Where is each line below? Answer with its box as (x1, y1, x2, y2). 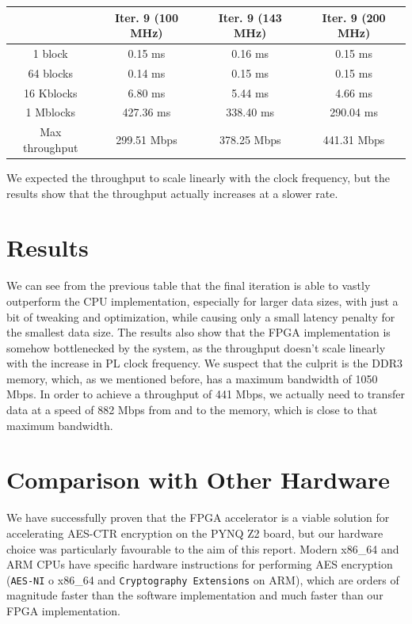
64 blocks (28, 64, 73, 81)
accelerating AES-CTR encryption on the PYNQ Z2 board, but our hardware (6, 524, 383, 541)
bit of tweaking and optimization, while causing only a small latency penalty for (6, 308, 395, 325)
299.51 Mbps (116, 131, 177, 148)
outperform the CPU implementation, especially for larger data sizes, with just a (6, 292, 399, 309)
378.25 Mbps (219, 131, 281, 148)
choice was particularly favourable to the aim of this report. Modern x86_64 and (6, 540, 399, 557)
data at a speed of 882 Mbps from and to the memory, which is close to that (6, 401, 378, 418)
